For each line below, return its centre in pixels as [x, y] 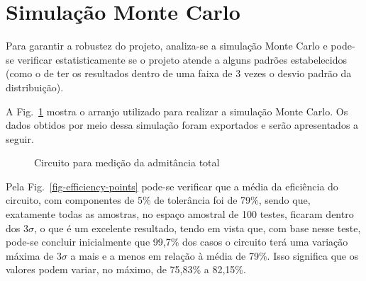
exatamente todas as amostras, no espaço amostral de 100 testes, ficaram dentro [180, 214]
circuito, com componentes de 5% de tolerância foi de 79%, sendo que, [158, 200]
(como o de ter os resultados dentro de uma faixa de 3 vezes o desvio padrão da [179, 73]
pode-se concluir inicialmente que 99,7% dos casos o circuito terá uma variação [177, 242]
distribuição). [35, 87]
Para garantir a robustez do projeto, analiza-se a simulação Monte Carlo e [167, 46]
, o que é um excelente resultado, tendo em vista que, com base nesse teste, [197, 228]
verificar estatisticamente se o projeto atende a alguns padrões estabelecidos [182, 59]
